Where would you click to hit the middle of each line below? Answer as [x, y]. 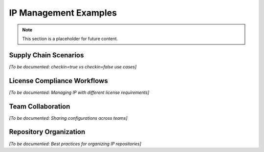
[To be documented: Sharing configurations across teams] [68, 118]
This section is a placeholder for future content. [70, 39]
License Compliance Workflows [58, 81]
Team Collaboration [40, 106]
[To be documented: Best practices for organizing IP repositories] [75, 144]
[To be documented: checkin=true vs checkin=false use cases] [73, 66]
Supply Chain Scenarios [46, 55]
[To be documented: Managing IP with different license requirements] [79, 92]
